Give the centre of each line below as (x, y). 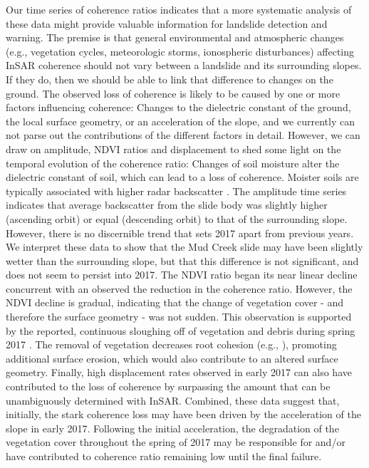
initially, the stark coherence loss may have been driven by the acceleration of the (183, 414)
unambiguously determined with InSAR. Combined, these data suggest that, (173, 400)
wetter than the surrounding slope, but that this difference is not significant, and (182, 260)
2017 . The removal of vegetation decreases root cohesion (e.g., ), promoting (171, 344)
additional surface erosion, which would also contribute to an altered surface (172, 358)
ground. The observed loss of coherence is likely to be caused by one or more (173, 93)
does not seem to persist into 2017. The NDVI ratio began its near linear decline (182, 275)
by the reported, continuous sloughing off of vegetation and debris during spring (181, 330)
